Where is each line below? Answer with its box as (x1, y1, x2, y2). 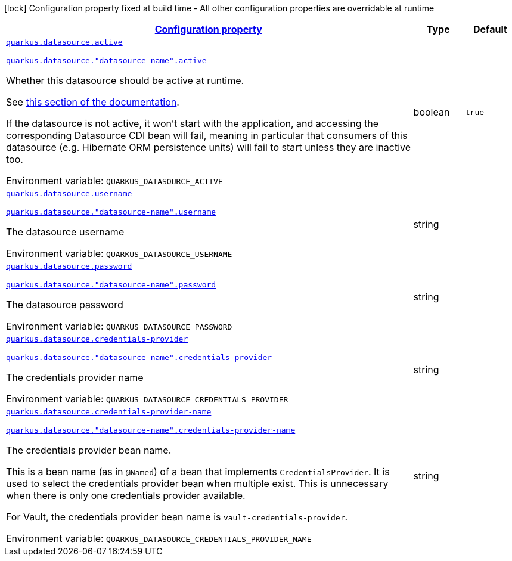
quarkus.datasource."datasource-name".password (6, 280, 216, 289)
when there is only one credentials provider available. (6, 489, 246, 501)
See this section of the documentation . (6, 96, 179, 108)
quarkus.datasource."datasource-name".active (6, 56, 207, 65)
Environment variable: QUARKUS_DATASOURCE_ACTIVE (6, 175, 223, 187)
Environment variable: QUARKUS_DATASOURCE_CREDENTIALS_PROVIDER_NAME (6, 532, 312, 544)
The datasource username (6, 226, 125, 238)
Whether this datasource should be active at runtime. (6, 75, 244, 86)
